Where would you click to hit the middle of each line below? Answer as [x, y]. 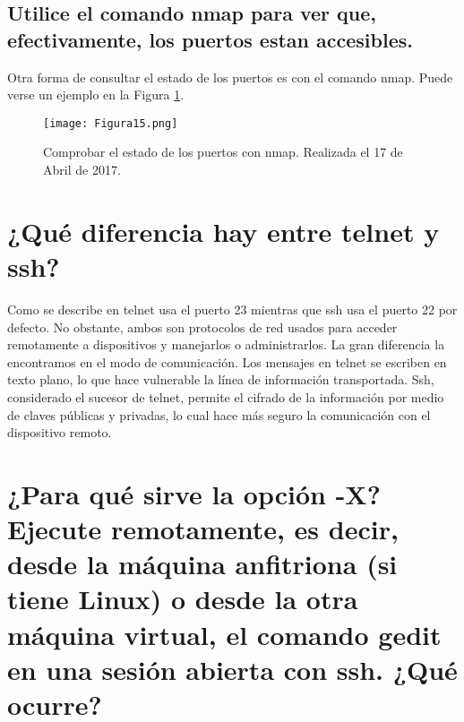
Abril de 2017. [82, 170]
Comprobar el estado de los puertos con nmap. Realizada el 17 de [223, 152]
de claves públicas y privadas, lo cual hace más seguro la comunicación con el [219, 414]
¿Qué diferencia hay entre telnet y [223, 231]
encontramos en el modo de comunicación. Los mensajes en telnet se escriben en [227, 361]
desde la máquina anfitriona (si [202, 564]
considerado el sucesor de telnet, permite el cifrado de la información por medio [226, 396]
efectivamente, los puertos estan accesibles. [210, 39]
